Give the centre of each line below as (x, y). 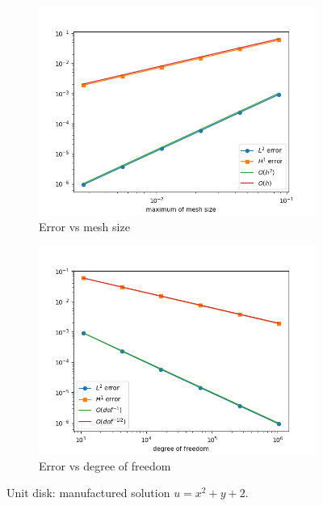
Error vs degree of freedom (105, 465)
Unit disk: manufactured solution (88, 493)
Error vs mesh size (84, 226)
